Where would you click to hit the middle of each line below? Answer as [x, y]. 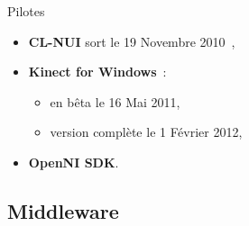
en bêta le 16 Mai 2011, [115, 101]
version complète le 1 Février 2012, [146, 132]
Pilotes [26, 11]
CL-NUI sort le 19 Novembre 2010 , [132, 41]
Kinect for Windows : [97, 72]
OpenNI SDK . [74, 162]
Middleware [63, 210]
